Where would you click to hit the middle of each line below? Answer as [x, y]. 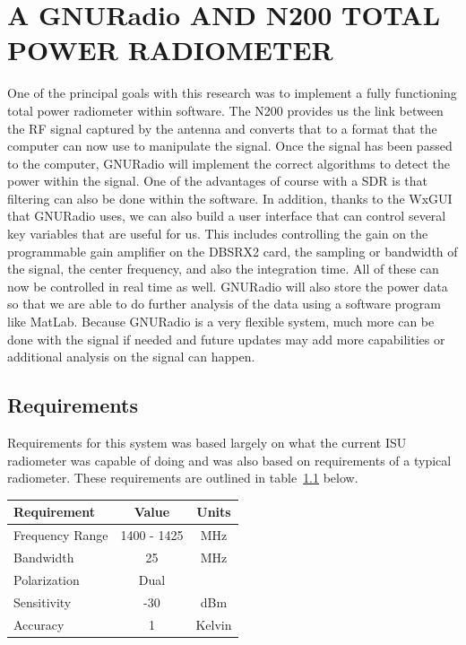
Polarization [47, 579]
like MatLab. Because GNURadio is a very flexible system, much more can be [221, 322]
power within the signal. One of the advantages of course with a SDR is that [217, 181]
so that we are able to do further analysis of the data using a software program [224, 304]
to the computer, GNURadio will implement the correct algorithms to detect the [229, 163]
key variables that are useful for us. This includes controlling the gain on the [218, 234]
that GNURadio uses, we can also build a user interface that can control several [227, 216]
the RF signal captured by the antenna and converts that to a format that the [222, 128]
